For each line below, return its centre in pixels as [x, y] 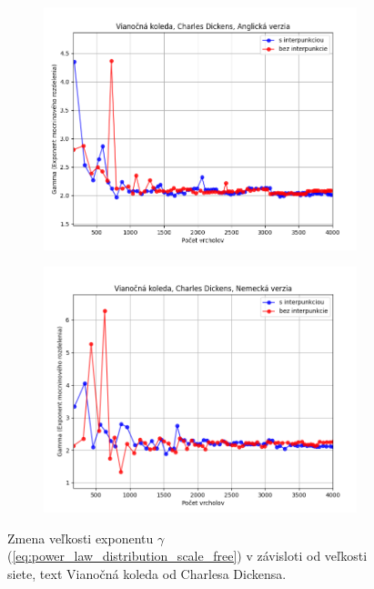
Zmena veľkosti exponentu [81, 538]
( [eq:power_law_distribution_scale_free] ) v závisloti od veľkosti [187, 556]
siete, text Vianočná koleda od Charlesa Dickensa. [147, 573]
